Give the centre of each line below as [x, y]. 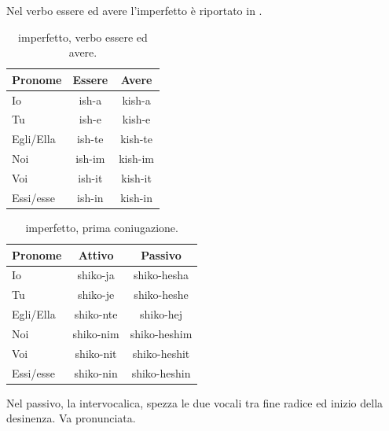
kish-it [136, 178]
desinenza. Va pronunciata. [71, 418]
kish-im [136, 158]
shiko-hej [161, 314]
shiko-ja [96, 275]
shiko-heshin [161, 372]
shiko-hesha [161, 275]
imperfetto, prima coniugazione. [102, 227]
